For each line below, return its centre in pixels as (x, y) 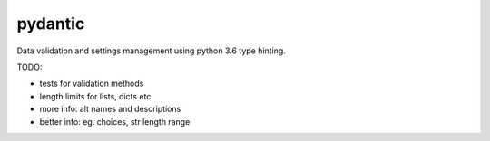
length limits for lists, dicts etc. (97, 96)
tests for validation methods (92, 84)
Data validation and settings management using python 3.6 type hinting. (151, 51)
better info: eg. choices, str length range (115, 121)
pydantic (51, 23)
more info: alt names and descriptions (110, 109)
